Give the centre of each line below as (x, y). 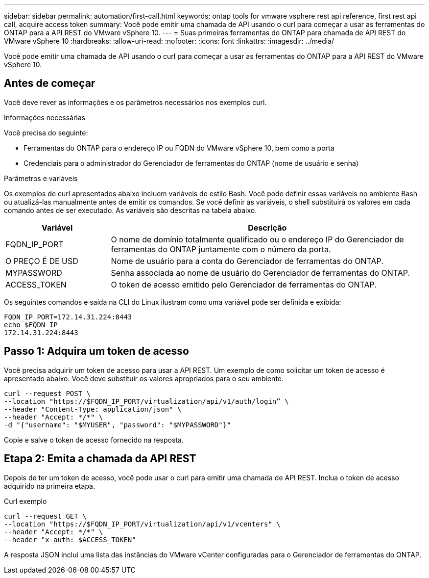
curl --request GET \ (45, 516)
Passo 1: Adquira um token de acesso (96, 351)
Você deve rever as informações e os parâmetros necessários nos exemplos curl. (135, 102)
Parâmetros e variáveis (41, 178)
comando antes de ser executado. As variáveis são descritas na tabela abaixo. (131, 210)
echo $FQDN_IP (31, 325)
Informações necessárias (45, 117)
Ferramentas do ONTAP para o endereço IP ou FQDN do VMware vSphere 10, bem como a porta (179, 148)
